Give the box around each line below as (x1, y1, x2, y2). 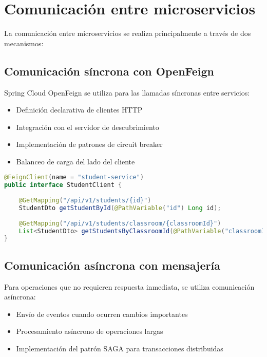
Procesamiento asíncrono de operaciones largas (16, 326, 163, 336)
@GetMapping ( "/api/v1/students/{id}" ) (18, 197, 151, 204)
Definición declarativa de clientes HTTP (16, 104, 143, 115)
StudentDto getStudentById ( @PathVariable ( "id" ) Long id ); (18, 204, 221, 212)
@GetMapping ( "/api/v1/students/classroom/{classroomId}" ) (18, 219, 221, 227)
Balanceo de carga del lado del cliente (16, 156, 135, 166)
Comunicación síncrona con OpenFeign (4, 63, 214, 79)
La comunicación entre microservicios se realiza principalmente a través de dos (4, 28, 251, 39)
